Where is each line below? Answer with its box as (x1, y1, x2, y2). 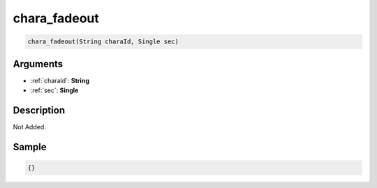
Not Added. (13, 122, 47, 131)
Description (13, 104, 66, 116)
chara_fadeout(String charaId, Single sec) (27, 38, 179, 45)
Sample (13, 140, 47, 153)
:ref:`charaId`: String (30, 76, 90, 85)
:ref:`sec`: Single (30, 86, 79, 94)
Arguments (13, 58, 64, 70)
